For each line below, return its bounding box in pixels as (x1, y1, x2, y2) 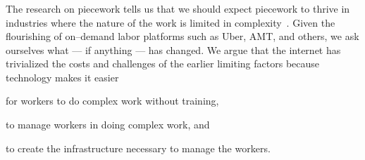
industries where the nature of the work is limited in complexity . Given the (6, 15, 335, 29)
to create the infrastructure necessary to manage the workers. (6, 140, 271, 155)
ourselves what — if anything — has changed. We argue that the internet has (6, 42, 341, 57)
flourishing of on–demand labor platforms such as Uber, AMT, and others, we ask (6, 29, 359, 44)
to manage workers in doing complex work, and (6, 117, 210, 132)
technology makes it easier (6, 69, 119, 84)
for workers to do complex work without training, (6, 93, 219, 108)
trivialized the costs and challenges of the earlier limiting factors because (6, 56, 320, 71)
